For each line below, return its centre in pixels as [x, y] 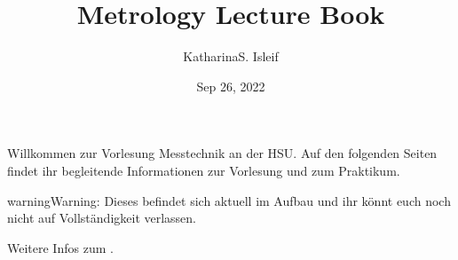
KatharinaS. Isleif [231, 56]
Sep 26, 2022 [231, 86]
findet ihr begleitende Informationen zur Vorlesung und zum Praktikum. [204, 170]
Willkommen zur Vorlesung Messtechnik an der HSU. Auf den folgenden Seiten [222, 153]
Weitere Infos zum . [60, 247]
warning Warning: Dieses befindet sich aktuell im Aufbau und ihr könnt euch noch [229, 200]
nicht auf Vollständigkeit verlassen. [102, 218]
